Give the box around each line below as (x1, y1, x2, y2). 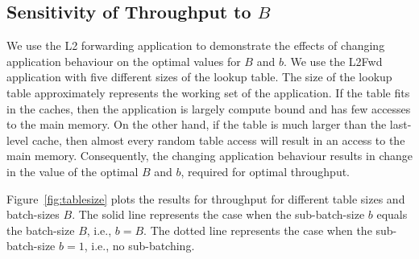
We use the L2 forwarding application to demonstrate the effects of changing (6, 37, 385, 54)
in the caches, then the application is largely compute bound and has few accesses (6, 100, 411, 117)
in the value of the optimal (6, 162, 139, 179)
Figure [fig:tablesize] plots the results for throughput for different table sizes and (6, 190, 405, 207)
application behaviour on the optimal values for (6, 52, 241, 69)
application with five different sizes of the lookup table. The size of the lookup (6, 68, 392, 85)
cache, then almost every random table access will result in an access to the (31, 131, 405, 148)
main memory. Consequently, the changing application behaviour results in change (6, 147, 413, 164)
